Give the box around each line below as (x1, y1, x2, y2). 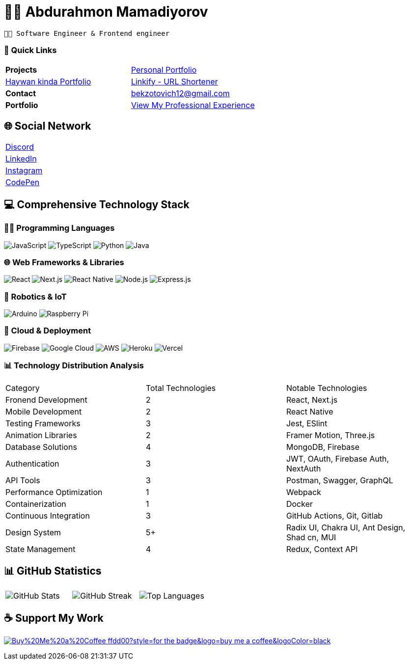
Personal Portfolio (131, 64, 197, 75)
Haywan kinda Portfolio (5, 76, 91, 86)
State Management (5, 544, 76, 554)
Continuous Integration (5, 510, 90, 521)
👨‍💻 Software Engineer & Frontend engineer (4, 29, 170, 37)
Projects (5, 64, 37, 75)
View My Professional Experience (131, 100, 255, 110)
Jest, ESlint (286, 418, 327, 428)
